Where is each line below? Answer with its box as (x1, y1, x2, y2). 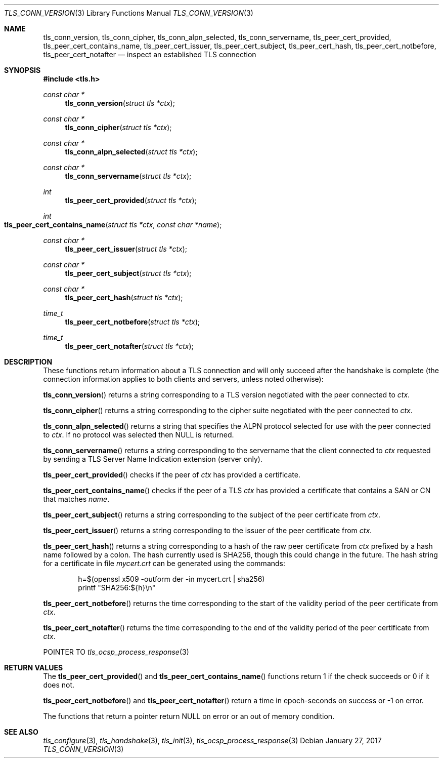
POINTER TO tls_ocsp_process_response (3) (43, 648, 189, 656)
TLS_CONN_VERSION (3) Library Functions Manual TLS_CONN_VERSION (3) (4, 9, 253, 17)
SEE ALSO (4, 728, 38, 736)
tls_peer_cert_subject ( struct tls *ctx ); (65, 269, 192, 277)
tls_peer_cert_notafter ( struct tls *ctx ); (65, 342, 194, 350)
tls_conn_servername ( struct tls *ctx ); (65, 172, 192, 180)
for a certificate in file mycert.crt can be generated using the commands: (43, 559, 286, 568)
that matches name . (43, 495, 110, 503)
